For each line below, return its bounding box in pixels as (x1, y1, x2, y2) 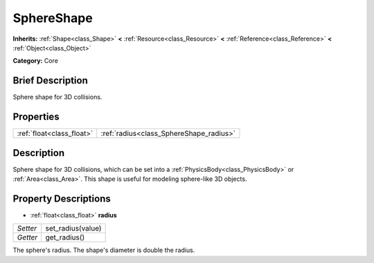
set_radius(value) (45, 224, 102, 233)
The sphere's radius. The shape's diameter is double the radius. (12, 246, 195, 255)
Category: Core (12, 57, 59, 65)
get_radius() (45, 233, 85, 242)
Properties (12, 111, 60, 123)
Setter (17, 224, 37, 233)
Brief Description (12, 75, 88, 86)
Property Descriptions (12, 193, 111, 204)
